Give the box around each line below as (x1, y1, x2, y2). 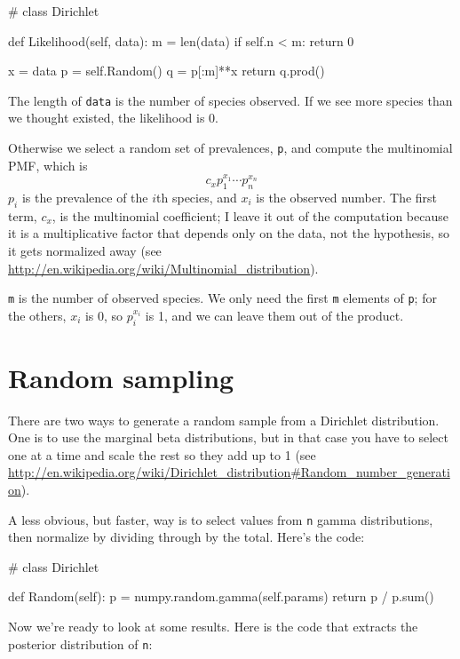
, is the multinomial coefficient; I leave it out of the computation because (52, 206, 448, 225)
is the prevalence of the (21, 187, 148, 206)
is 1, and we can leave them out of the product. (145, 306, 404, 324)
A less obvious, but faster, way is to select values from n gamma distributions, (8, 510, 433, 528)
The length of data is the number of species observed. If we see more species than (8, 91, 453, 109)
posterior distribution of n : (8, 634, 153, 653)
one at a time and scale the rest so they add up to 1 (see (8, 445, 316, 464)
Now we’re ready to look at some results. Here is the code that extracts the (8, 617, 418, 636)
